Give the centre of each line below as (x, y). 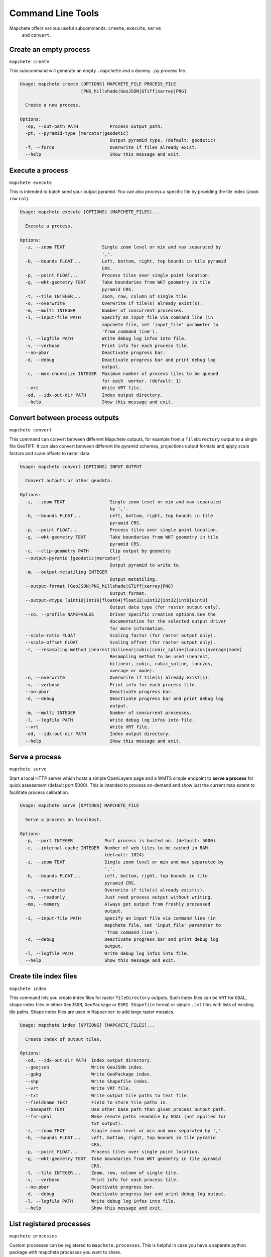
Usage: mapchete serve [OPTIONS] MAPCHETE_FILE (79, 805)
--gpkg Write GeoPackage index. (89, 1074)
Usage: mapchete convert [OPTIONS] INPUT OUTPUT (81, 467)
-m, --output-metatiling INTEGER (66, 572)
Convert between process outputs (64, 418)
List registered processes (50, 1224)
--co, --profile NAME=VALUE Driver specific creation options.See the (120, 614)
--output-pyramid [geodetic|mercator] (73, 558)
